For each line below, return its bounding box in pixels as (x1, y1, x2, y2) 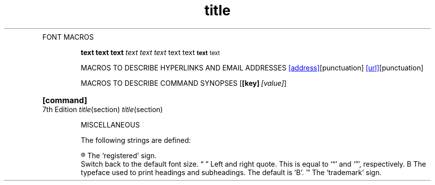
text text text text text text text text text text (80, 48, 220, 57)
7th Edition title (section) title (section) (42, 105, 163, 114)
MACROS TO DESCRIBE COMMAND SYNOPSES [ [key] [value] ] (80, 78, 287, 87)
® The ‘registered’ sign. (80, 151, 157, 160)
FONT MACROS (42, 32, 94, 41)
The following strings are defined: (80, 135, 191, 144)
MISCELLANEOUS (80, 120, 140, 129)
